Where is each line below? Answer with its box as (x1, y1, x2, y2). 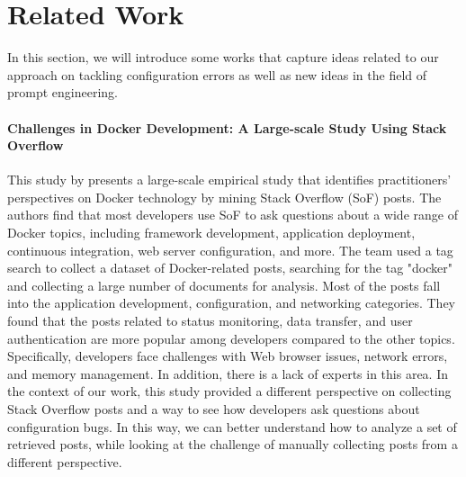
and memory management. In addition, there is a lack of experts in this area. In (7, 364, 448, 382)
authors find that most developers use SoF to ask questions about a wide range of (7, 205, 458, 224)
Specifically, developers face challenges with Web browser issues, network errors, (7, 346, 448, 365)
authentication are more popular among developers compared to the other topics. (7, 328, 455, 347)
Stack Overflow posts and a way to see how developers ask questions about (7, 400, 420, 418)
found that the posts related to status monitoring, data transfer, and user (7, 311, 413, 330)
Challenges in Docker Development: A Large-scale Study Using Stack (7, 118, 447, 137)
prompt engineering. (7, 83, 118, 102)
